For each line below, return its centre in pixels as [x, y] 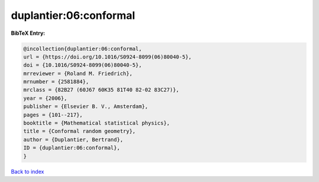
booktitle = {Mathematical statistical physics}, [97, 123]
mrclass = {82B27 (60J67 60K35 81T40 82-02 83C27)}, [101, 90]
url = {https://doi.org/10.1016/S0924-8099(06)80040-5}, [108, 57]
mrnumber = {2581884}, [56, 82]
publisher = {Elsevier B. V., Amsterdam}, [86, 107]
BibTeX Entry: [28, 33]
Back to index [27, 171]
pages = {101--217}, [53, 115]
